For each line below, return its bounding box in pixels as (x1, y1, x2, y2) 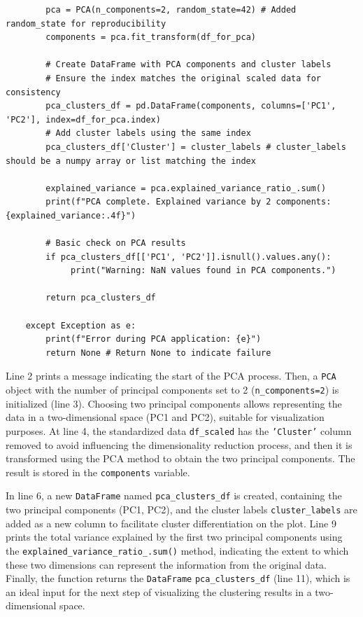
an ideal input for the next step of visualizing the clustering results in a (6, 584, 312, 599)
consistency (6, 87, 61, 97)
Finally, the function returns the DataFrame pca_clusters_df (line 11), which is (6, 571, 350, 585)
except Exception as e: (25, 320, 136, 331)
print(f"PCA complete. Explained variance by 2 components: (45, 197, 332, 207)
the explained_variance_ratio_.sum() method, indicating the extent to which (6, 543, 349, 557)
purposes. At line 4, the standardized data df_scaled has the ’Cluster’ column (6, 423, 352, 438)
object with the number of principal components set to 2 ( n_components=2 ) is (6, 382, 339, 397)
